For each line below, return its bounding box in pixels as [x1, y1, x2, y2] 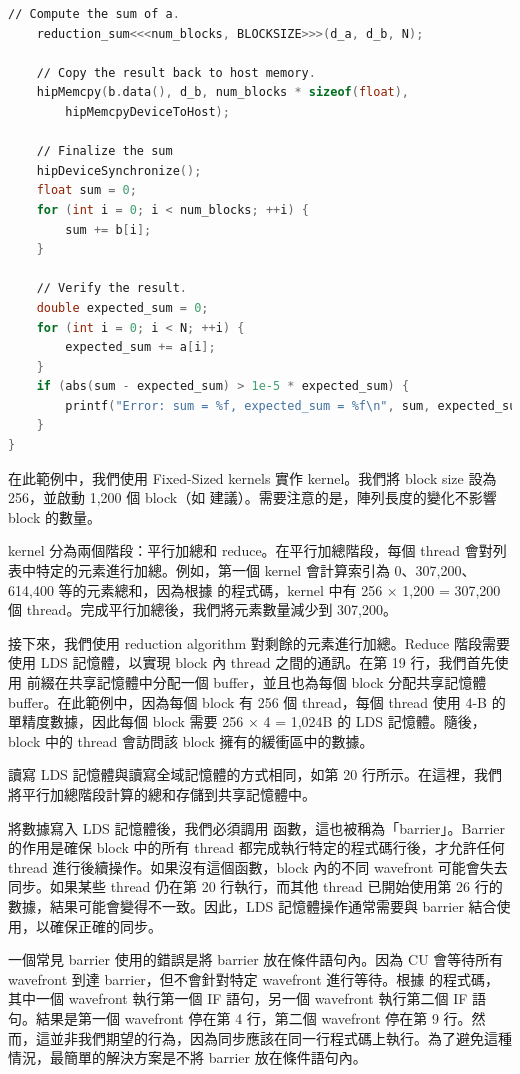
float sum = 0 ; [36, 183, 137, 198]
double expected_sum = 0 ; [36, 300, 209, 315]
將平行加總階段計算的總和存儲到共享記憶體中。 [8, 783, 316, 804]
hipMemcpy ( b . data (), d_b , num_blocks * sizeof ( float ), [36, 85, 410, 100]
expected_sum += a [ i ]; [65, 340, 216, 355]
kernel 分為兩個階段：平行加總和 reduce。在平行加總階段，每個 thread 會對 [8, 540, 493, 561]
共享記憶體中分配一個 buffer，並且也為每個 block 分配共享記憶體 [68, 672, 487, 692]
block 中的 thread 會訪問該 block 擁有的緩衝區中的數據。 [8, 730, 374, 751]
